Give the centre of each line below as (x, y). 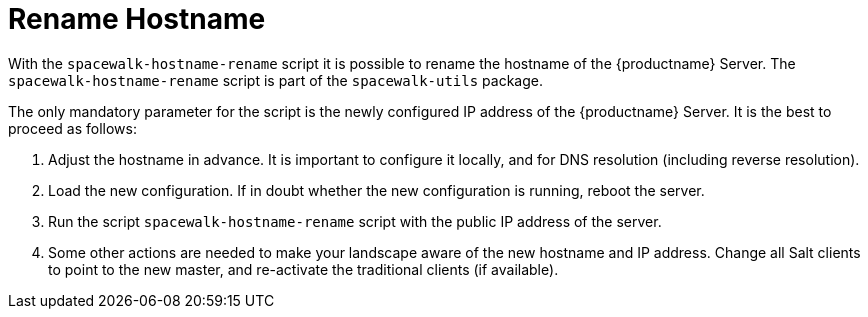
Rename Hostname (137, 19)
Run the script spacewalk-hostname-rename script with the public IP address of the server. (355, 221)
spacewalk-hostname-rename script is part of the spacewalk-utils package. (275, 80)
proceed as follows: (72, 128)
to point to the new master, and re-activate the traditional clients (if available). (303, 269)
